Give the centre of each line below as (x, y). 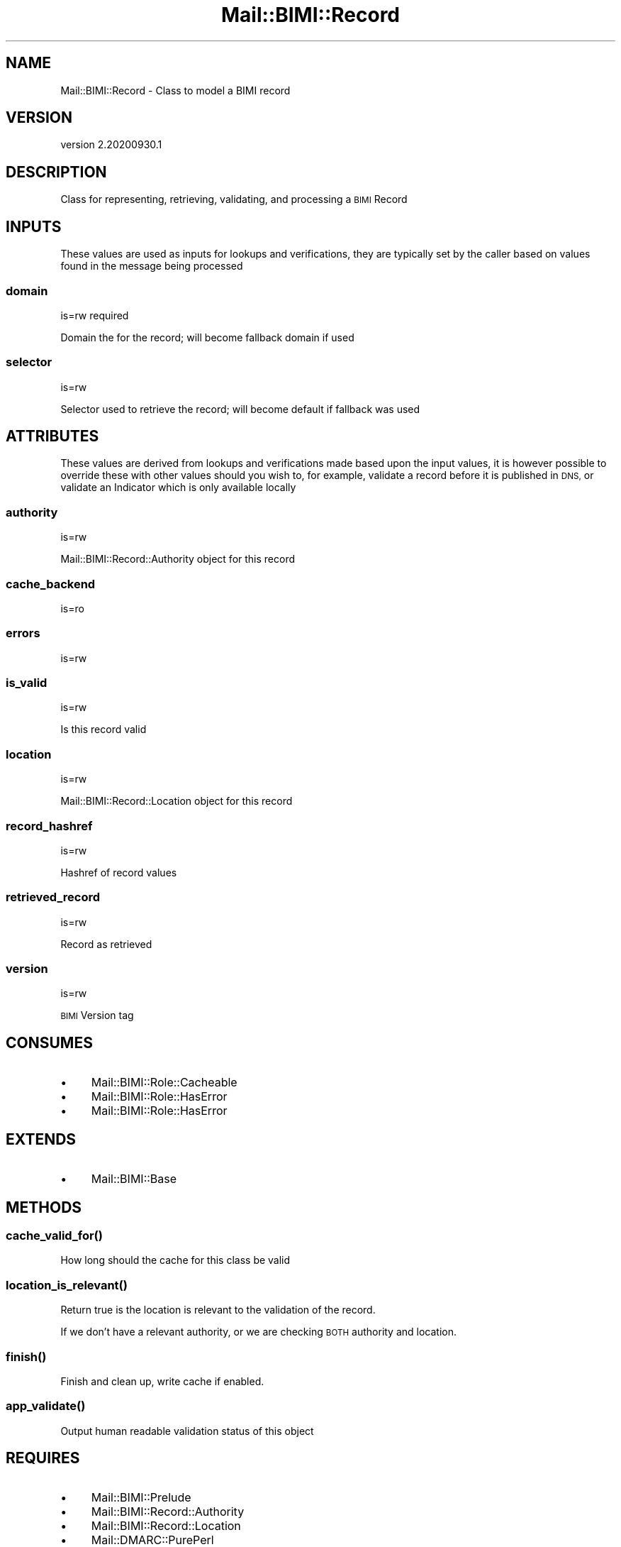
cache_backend (51, 584)
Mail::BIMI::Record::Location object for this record (177, 801)
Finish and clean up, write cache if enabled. (162, 1381)
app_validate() (46, 1406)
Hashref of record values (119, 872)
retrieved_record (53, 897)
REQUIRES (43, 1458)
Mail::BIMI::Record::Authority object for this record (178, 559)
